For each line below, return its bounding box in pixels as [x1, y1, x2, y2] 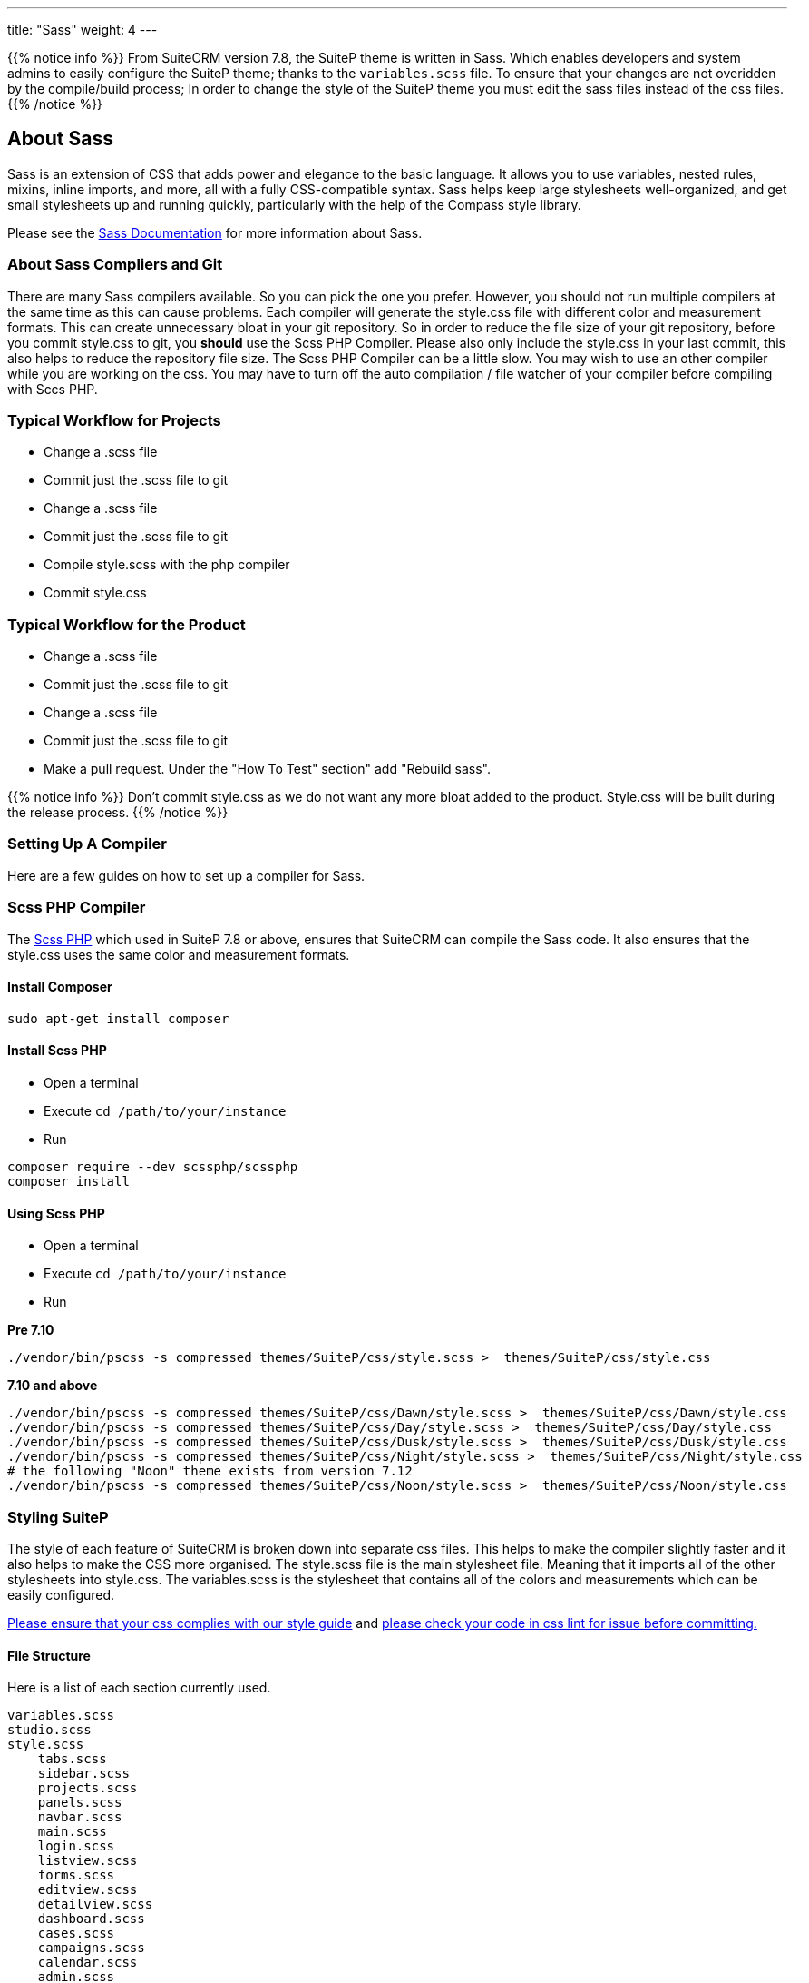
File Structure [7, 1647, 91, 1663]
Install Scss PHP [7, 1042, 107, 1059]
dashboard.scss [37, 1911, 145, 1927]
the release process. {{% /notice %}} [7, 804, 229, 821]
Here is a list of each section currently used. [7, 1680, 271, 1696]
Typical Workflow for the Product [7, 615, 246, 634]
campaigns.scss [37, 1940, 145, 1956]
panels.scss [37, 1795, 122, 1810]
